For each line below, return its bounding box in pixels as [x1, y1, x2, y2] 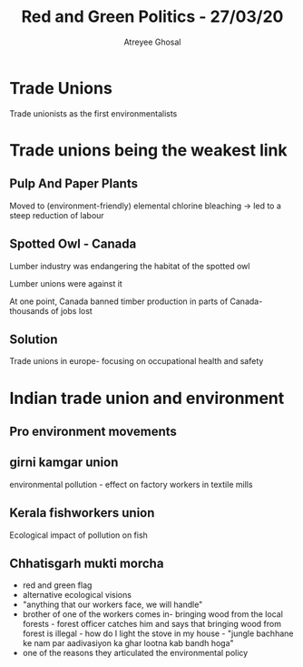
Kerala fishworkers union [9, 505, 155, 520]
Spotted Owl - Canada [9, 237, 137, 252]
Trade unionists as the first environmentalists [9, 107, 178, 119]
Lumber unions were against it [9, 278, 122, 288]
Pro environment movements [9, 423, 177, 439]
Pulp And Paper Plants [9, 176, 139, 192]
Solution [9, 331, 58, 347]
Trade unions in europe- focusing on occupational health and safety [9, 356, 264, 367]
